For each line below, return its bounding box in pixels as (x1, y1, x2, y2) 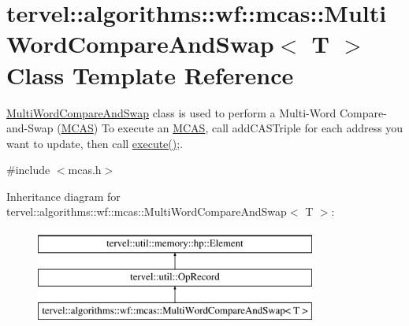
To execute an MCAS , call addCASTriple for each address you (101, 120, 403, 136)
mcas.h (68, 161, 102, 178)
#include (6, 161, 50, 178)
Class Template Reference (6, 58, 294, 91)
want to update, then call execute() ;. (6, 135, 184, 151)
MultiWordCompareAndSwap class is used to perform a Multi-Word (6, 104, 336, 120)
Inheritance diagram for (6, 187, 121, 204)
